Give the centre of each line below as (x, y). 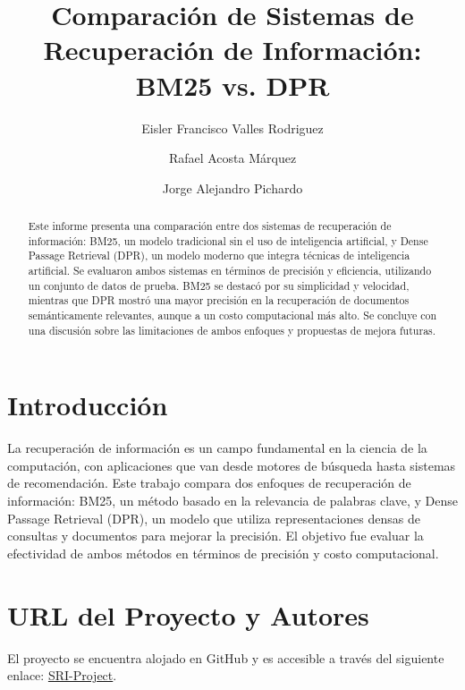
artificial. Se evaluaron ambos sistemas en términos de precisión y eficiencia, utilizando (230, 271)
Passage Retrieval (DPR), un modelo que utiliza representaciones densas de (214, 518)
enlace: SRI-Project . (62, 675)
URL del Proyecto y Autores (188, 614)
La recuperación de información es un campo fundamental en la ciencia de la (217, 448)
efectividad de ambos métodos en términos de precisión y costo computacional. (223, 553)
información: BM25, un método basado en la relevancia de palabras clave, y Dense (232, 501)
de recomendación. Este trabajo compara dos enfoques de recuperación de (209, 483)
